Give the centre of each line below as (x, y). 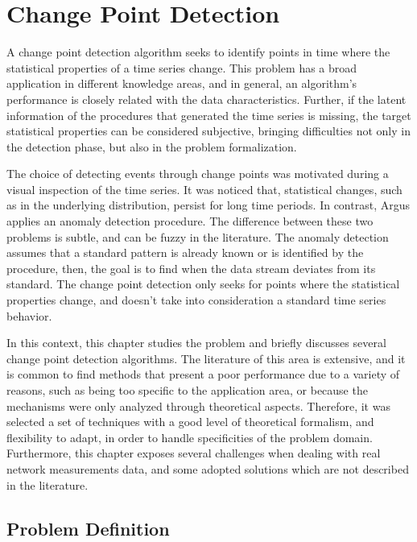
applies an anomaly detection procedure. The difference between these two (190, 221)
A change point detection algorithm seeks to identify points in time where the (198, 52)
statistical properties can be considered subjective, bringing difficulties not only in (208, 131)
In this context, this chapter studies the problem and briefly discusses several (196, 343)
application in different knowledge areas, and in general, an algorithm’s (182, 83)
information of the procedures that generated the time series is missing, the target (209, 115)
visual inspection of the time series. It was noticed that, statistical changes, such (204, 189)
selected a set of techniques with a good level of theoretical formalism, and (190, 422)
